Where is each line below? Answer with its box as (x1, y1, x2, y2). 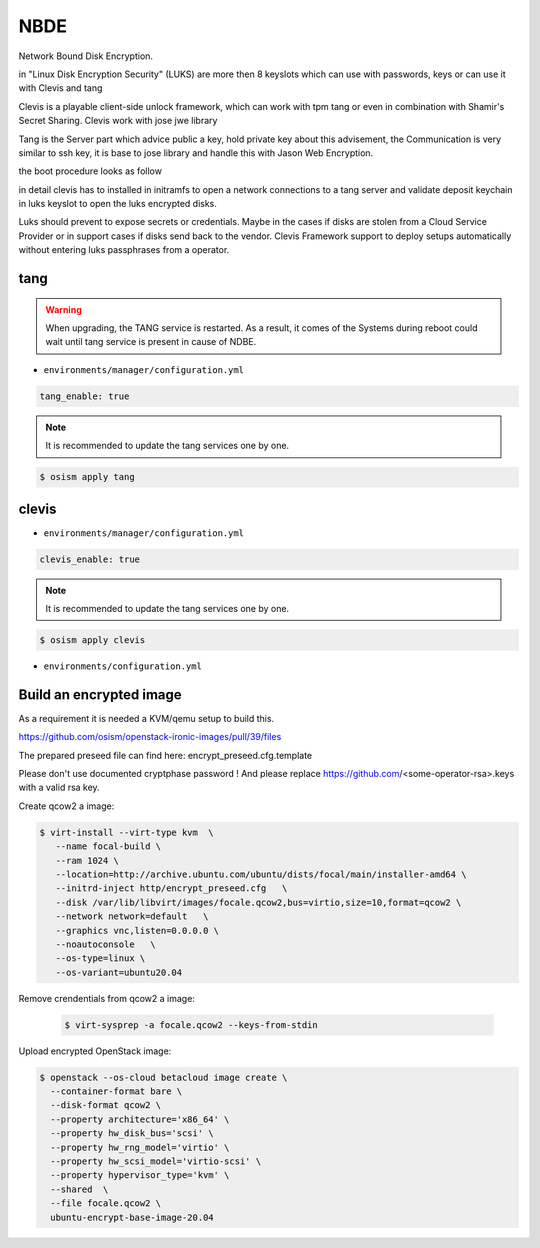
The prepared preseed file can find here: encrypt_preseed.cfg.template (18, 749, 313, 761)
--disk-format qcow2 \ (50, 1100, 162, 1111)
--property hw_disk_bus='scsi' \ (50, 1128, 214, 1139)
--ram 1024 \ (55, 855, 120, 866)
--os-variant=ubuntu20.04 (55, 966, 183, 978)
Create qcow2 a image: (18, 800, 115, 812)
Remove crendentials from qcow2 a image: (18, 992, 195, 1004)
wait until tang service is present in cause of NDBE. (45, 336, 257, 348)
